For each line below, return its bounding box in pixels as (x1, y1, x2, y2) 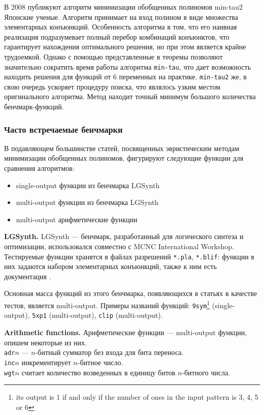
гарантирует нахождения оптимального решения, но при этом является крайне (4, 41, 246, 52)
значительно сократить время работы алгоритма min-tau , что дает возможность (4, 61, 251, 72)
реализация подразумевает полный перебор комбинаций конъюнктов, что (4, 31, 229, 42)
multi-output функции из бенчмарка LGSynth (16, 197, 159, 207)
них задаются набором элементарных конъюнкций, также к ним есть (4, 261, 217, 272)
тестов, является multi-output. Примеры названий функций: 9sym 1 (4, 299, 210, 310)
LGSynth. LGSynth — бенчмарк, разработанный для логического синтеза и (4, 231, 244, 242)
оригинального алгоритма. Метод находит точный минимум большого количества (4, 91, 256, 102)
